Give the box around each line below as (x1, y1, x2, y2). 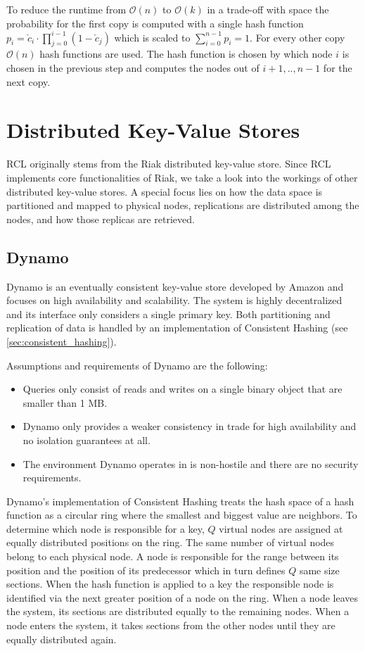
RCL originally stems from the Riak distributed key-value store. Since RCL (6, 156, 331, 171)
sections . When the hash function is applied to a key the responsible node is (6, 576, 334, 591)
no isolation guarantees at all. (23, 432, 151, 447)
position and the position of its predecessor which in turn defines (6, 562, 286, 577)
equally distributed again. (6, 631, 117, 646)
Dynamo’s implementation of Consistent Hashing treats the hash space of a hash (6, 493, 354, 508)
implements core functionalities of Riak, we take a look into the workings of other (6, 170, 358, 184)
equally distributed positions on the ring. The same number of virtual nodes (6, 535, 335, 550)
